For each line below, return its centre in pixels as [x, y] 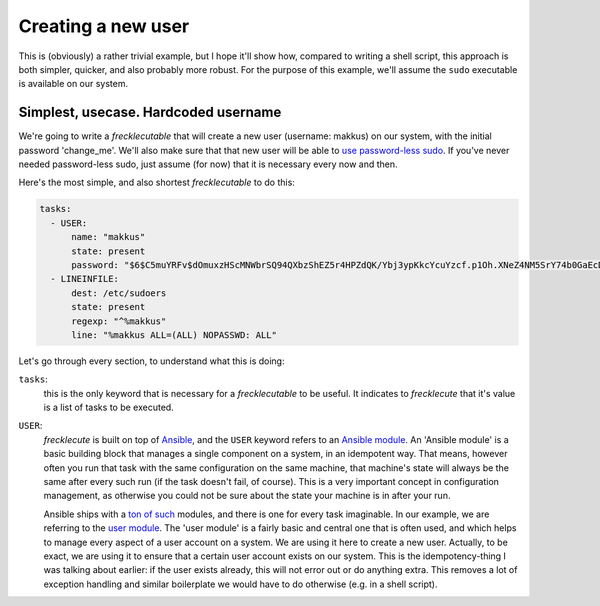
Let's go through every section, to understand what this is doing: [151, 361]
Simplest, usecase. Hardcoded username [150, 112]
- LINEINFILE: [85, 279]
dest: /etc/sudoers [119, 293]
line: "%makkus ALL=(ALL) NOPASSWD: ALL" [174, 334]
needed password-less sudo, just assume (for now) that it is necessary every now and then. [208, 164]
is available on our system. [73, 84]
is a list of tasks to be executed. [108, 407]
